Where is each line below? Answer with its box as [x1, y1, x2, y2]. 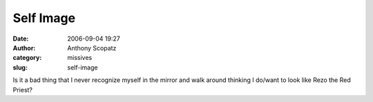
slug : [12, 63, 28, 72]
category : [12, 54, 42, 62]
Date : [12, 34, 29, 43]
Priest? [12, 85, 33, 94]
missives [67, 54, 93, 62]
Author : [12, 43, 36, 52]
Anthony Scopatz [67, 43, 117, 52]
